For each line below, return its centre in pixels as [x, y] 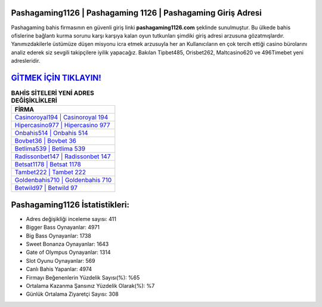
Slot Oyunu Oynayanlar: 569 [61, 260]
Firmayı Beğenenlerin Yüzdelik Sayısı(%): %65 [83, 277]
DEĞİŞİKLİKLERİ [34, 100]
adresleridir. [26, 61]
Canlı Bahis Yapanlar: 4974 [59, 269]
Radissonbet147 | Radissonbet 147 [63, 156]
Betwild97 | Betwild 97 [46, 188]
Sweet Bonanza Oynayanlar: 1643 [67, 244]
